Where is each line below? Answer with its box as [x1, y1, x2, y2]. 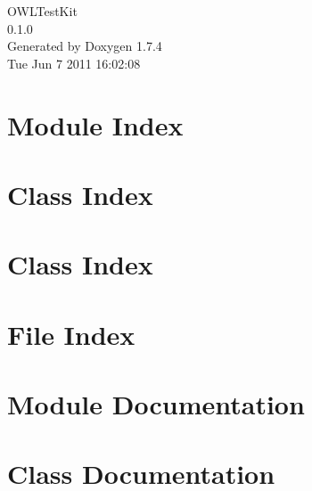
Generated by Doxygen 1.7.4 [7, 37, 162, 55]
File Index [7, 315, 135, 352]
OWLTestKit [7, 2, 78, 20]
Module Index [7, 106, 184, 143]
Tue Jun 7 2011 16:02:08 [7, 53, 141, 72]
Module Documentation [7, 386, 305, 422]
